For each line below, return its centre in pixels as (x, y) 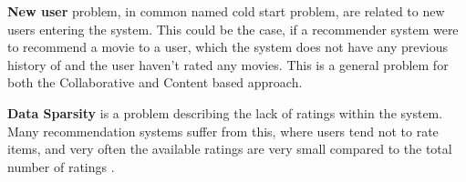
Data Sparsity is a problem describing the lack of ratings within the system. (225, 112)
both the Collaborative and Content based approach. (155, 82)
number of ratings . (61, 166)
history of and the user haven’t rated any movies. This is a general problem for (228, 64)
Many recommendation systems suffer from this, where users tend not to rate (223, 131)
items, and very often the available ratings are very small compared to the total (230, 149)
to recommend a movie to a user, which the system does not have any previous (228, 47)
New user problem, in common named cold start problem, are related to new (226, 11)
